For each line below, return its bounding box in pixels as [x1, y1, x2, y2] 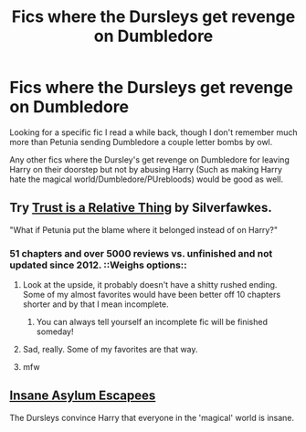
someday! [36, 326, 74, 337]
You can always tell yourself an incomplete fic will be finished [36, 317, 268, 328]
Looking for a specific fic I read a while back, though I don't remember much [9, 126, 298, 138]
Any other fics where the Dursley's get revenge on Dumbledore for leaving [9, 153, 290, 165]
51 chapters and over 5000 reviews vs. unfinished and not [9, 247, 273, 259]
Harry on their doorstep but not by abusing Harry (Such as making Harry [9, 163, 283, 174]
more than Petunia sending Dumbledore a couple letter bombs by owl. [9, 136, 273, 147]
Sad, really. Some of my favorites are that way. [22, 344, 198, 355]
